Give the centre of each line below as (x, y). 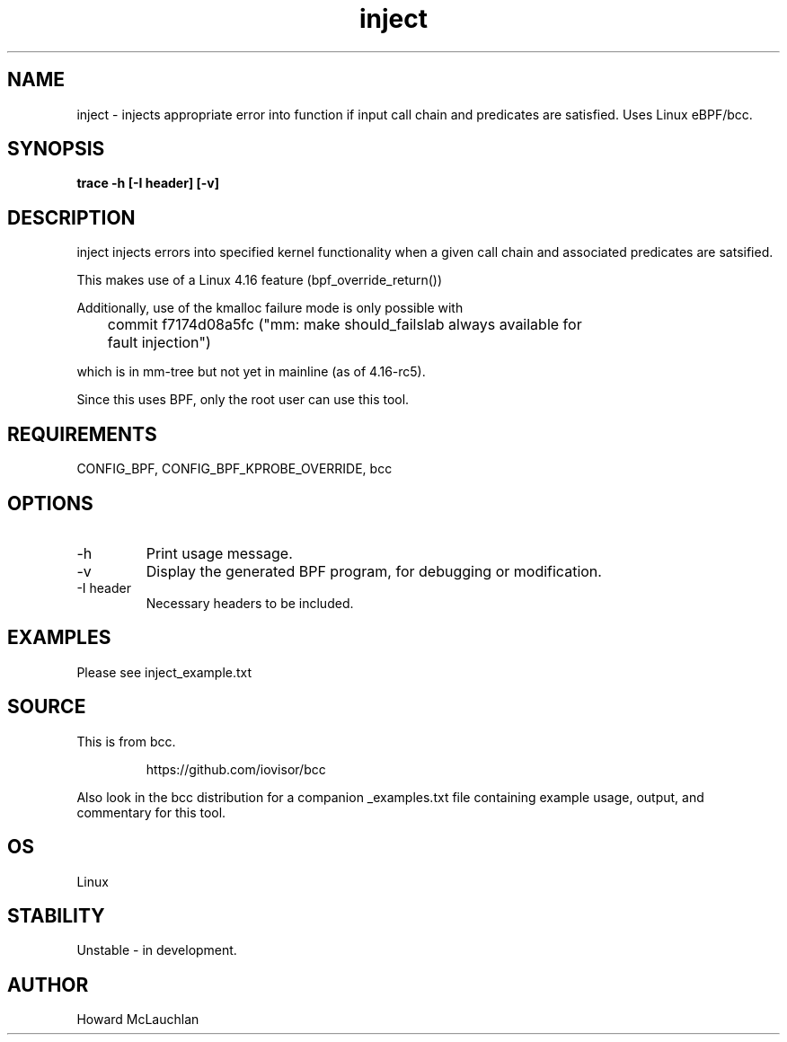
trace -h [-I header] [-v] (148, 183)
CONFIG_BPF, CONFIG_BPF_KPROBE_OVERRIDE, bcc (234, 469)
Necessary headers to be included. (250, 603)
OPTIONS (50, 503)
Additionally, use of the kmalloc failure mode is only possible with (270, 308)
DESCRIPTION (71, 217)
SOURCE (47, 707)
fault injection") (159, 343)
